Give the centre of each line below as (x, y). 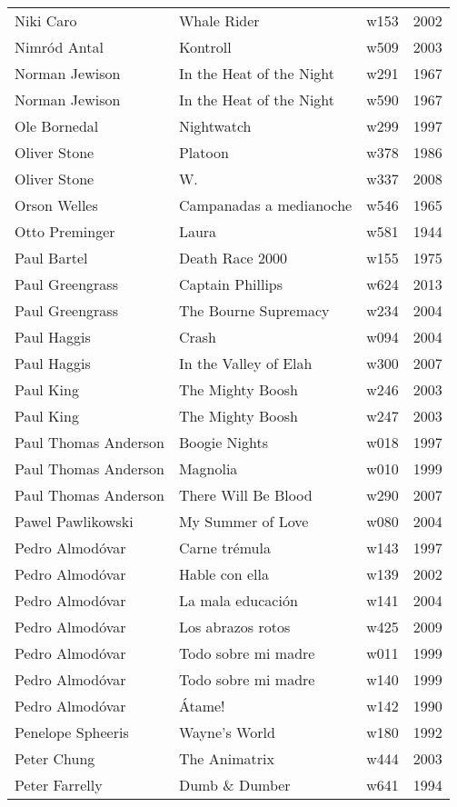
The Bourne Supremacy (254, 310)
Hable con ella (224, 574)
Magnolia (208, 468)
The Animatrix (226, 758)
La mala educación (238, 600)
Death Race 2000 (233, 258)
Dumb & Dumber (234, 785)
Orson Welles (56, 205)
